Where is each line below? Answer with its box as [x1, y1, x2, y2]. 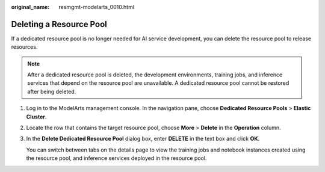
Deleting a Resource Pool [11, 19, 108, 29]
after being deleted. [27, 88, 76, 95]
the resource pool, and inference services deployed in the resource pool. [26, 155, 207, 162]
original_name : [11, 4, 50, 10]
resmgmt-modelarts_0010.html [58, 4, 135, 10]
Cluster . [26, 113, 47, 120]
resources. [11, 43, 38, 51]
